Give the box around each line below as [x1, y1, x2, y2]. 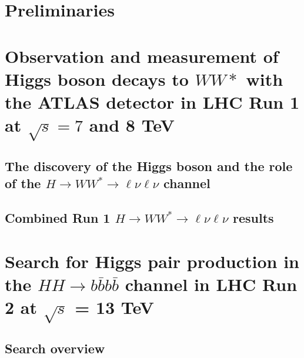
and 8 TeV [89, 113, 175, 137]
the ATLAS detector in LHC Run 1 [5, 89, 300, 113]
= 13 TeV [75, 295, 154, 319]
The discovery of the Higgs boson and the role [5, 157, 293, 175]
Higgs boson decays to [5, 66, 189, 91]
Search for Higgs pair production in [5, 249, 300, 273]
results [233, 209, 274, 227]
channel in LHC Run [125, 272, 298, 296]
